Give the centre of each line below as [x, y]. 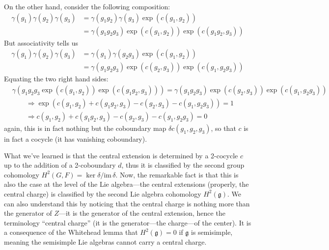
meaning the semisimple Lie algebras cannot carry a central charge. [105, 241]
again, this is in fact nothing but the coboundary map [85, 128]
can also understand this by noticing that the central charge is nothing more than [127, 203]
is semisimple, [212, 232]
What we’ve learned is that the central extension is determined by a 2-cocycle [121, 155]
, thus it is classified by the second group [183, 165]
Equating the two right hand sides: [56, 79]
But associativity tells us [41, 42]
